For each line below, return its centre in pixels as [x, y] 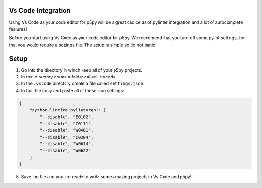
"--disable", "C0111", [67, 123]
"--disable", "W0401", [67, 130]
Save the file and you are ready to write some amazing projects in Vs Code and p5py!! [107, 177]
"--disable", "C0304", [67, 137]
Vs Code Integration [40, 10]
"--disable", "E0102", [67, 117]
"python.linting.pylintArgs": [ [68, 110]
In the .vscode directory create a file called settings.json [82, 84]
